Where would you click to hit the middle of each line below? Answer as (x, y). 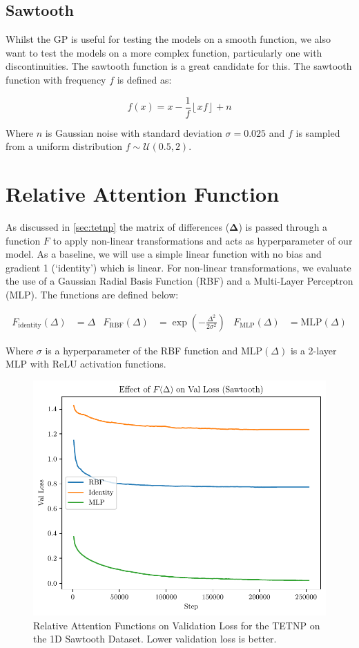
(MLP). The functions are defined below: (92, 294)
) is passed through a (283, 226)
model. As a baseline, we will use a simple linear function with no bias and (164, 254)
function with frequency (56, 79)
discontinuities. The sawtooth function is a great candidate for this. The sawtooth (179, 66)
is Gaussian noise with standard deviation (134, 132)
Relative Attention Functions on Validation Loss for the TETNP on (177, 625)
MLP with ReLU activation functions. (86, 364)
